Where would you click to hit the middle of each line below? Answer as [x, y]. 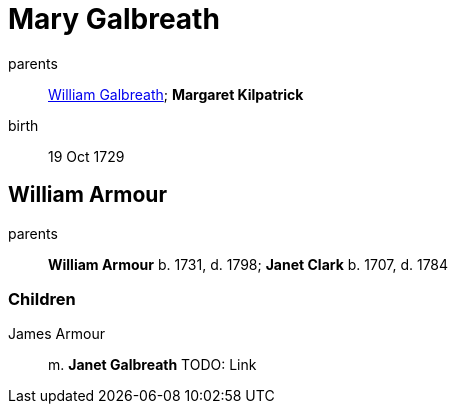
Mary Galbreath [114, 19]
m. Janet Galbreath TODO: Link [152, 365]
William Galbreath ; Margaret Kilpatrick [176, 94]
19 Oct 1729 [86, 156]
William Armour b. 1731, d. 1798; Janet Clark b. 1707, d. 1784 [248, 264]
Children [42, 298]
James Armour [56, 334]
